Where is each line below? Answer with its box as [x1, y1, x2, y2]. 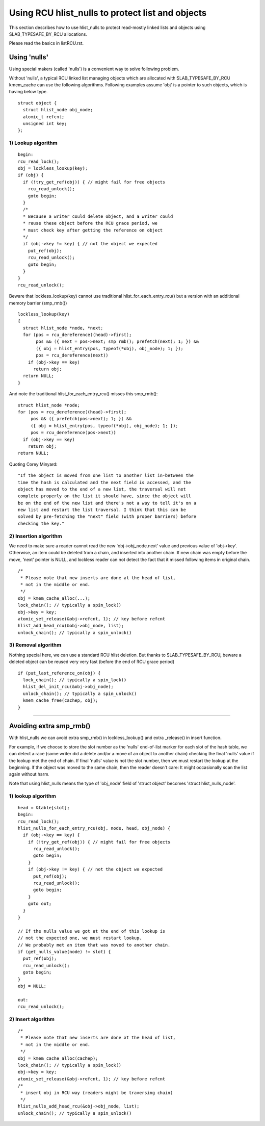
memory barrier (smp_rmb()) [9, 300, 67, 306]
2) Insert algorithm [9, 1016, 55, 1023]
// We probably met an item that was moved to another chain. [18, 942, 171, 947]
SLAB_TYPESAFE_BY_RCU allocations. [9, 31, 87, 37]
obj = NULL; [18, 983, 47, 989]
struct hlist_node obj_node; [23, 107, 93, 113]
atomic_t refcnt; [23, 114, 65, 120]
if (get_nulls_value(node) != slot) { [18, 949, 111, 954]
